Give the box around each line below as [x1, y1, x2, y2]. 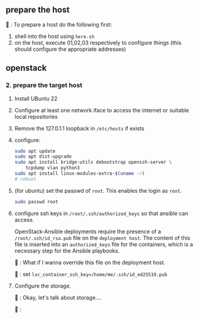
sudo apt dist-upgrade [14, 153, 72, 159]
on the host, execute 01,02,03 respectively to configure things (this [14, 39, 182, 46]
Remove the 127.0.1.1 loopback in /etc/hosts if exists [14, 124, 145, 132]
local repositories [14, 113, 58, 120]
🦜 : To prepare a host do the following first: [5, 21, 113, 28]
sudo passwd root [14, 199, 59, 205]
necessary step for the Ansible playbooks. [14, 247, 120, 254]
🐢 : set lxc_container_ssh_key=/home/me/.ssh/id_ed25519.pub [14, 270, 168, 277]
